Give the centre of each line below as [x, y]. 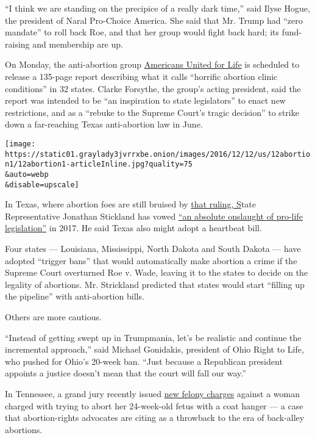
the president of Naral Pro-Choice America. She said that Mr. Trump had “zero [154, 20]
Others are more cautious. [53, 316]
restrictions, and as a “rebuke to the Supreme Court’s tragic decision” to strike [152, 112]
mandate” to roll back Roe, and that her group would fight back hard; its [142, 32]
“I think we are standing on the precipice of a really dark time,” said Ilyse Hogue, [157, 8]
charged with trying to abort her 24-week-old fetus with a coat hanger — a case [154, 405]
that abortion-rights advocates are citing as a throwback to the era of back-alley [155, 418]
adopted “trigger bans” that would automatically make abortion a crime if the [151, 260]
